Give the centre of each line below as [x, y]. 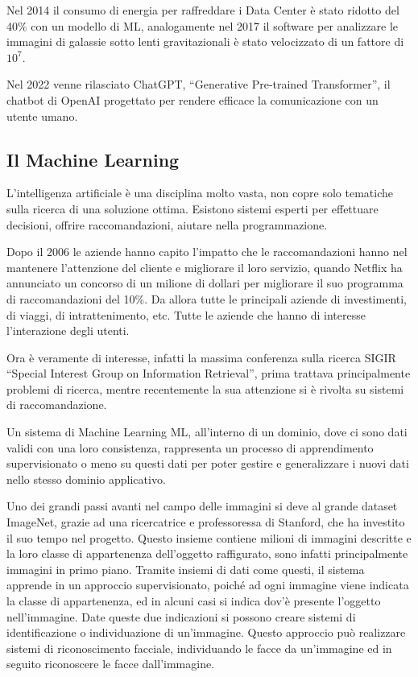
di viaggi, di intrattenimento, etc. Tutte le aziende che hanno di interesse [186, 314]
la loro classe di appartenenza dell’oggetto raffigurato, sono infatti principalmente [207, 553]
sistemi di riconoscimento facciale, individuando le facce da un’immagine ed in [199, 648]
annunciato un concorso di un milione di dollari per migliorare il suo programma [205, 283]
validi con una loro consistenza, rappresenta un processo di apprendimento [190, 447]
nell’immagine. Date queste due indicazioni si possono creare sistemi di [181, 616]
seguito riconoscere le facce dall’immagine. [111, 664]
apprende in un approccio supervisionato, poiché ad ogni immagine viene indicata [208, 585]
